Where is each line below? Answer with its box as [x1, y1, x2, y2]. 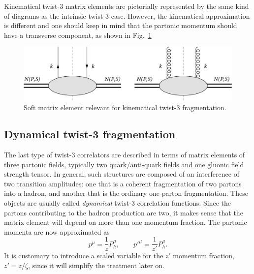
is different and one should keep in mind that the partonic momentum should [4, 20, 237, 30]
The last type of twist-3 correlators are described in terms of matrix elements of [4, 150, 245, 160]
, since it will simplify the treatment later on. [28, 260, 164, 271]
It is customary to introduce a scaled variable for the [4, 250, 163, 261]
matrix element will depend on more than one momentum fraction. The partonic [4, 217, 247, 227]
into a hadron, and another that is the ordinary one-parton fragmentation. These [4, 188, 248, 198]
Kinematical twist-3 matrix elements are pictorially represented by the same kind [4, 1, 249, 11]
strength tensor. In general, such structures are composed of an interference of [4, 169, 239, 179]
